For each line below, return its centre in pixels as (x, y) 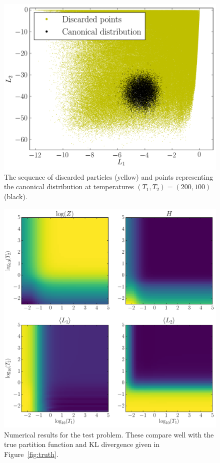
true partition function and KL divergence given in (82, 444)
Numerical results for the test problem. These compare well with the (109, 434)
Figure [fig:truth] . (31, 454)
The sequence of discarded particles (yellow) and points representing (109, 176)
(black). (16, 196)
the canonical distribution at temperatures (69, 186)
